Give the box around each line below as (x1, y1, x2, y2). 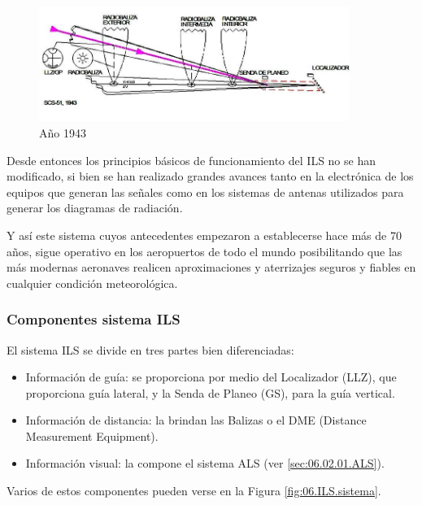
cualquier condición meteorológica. (7, 274, 178, 291)
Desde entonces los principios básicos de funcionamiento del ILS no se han (7, 151, 376, 168)
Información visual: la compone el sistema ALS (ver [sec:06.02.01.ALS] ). (25, 455, 385, 472)
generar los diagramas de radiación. (7, 199, 183, 216)
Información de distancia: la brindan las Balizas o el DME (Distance (25, 411, 367, 429)
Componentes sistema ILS (7, 309, 181, 329)
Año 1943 (39, 124, 86, 141)
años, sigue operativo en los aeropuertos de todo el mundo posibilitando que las (7, 242, 402, 259)
